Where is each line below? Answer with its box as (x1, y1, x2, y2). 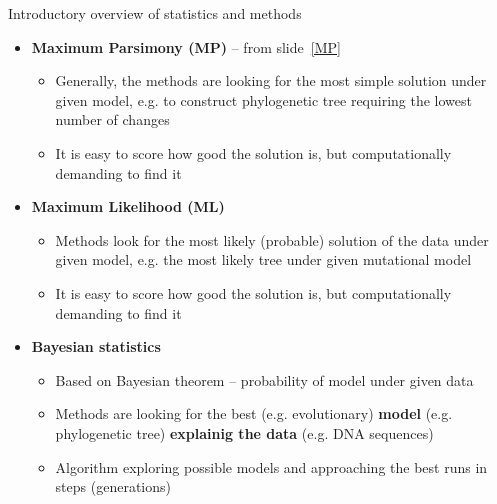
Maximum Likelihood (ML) (31, 196, 225, 217)
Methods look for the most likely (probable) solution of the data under (55, 229, 489, 250)
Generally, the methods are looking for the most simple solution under (55, 70, 487, 91)
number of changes (55, 109, 170, 130)
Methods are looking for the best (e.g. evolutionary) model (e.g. (55, 403, 453, 424)
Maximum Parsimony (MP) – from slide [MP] (31, 36, 341, 57)
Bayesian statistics (31, 336, 161, 357)
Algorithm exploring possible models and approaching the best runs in (55, 456, 488, 477)
